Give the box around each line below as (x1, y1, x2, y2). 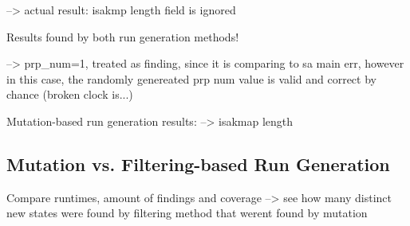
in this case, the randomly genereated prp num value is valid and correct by (6, 70, 376, 87)
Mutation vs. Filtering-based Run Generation (6, 151, 390, 176)
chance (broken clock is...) (6, 86, 133, 103)
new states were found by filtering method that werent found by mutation (6, 205, 368, 221)
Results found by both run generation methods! (6, 28, 239, 45)
